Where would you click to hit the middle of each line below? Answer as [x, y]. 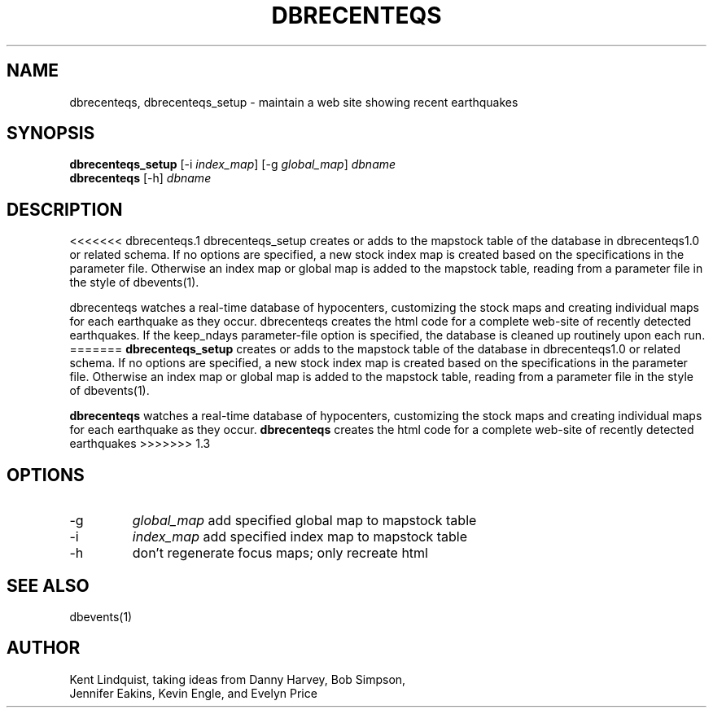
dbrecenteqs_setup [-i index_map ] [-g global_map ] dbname [233, 164]
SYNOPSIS [51, 134]
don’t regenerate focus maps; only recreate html [280, 553]
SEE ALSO [48, 585]
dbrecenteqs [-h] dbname [140, 178]
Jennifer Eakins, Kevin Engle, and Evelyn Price [193, 693]
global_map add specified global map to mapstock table [304, 521]
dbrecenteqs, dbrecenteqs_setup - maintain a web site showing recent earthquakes [294, 102]
